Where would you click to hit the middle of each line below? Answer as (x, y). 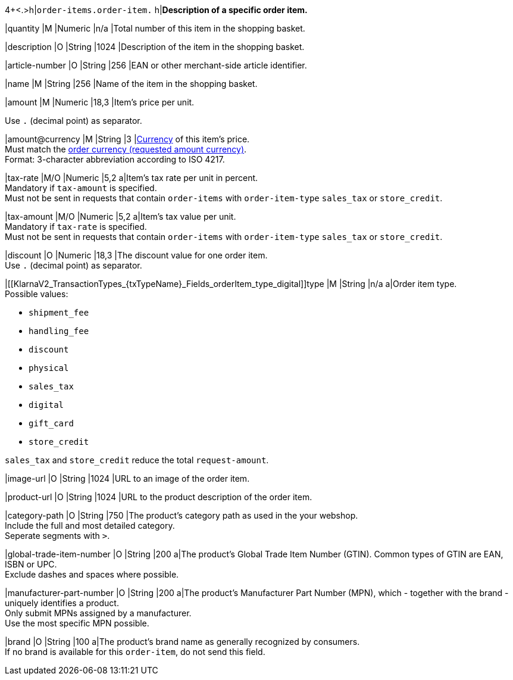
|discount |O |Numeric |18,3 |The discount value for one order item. (136, 255)
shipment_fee (59, 313)
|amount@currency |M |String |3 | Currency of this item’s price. (127, 139)
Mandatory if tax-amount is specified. (81, 188)
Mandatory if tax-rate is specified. (76, 227)
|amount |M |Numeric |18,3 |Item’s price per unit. (100, 102)
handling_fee (59, 331)
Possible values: (37, 294)
